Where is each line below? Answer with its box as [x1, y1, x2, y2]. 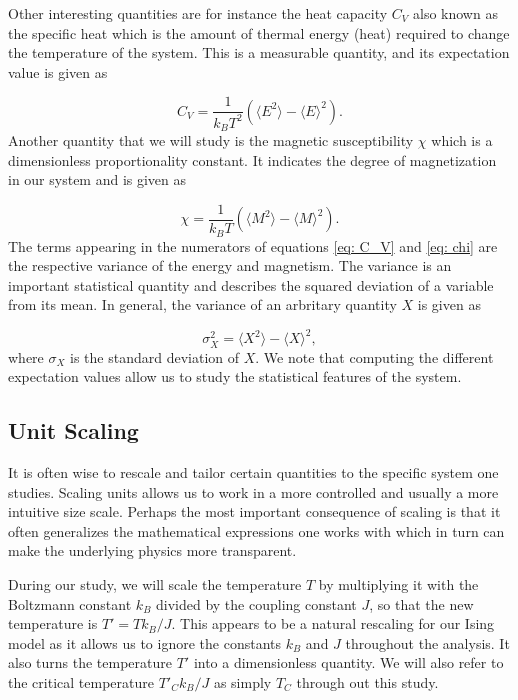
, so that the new [369, 593, 474, 614]
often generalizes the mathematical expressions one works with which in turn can [8, 520, 505, 541]
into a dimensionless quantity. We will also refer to [193, 652, 504, 673]
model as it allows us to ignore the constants [8, 632, 281, 653]
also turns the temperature [8, 652, 172, 673]
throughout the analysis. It [345, 632, 510, 653]
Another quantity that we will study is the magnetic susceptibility [8, 130, 414, 151]
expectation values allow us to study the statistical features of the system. [8, 366, 462, 387]
